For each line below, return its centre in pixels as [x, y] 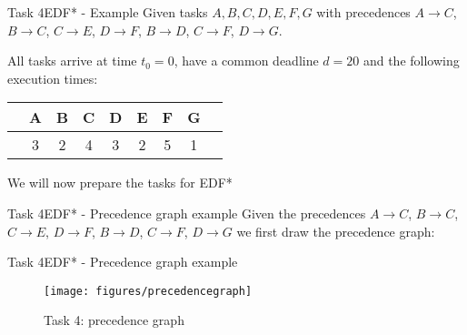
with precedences [363, 12]
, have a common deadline [246, 61]
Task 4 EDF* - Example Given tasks [108, 12]
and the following [411, 61]
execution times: [53, 78]
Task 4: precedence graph [114, 320]
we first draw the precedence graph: [336, 231]
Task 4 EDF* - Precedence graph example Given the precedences [187, 213]
